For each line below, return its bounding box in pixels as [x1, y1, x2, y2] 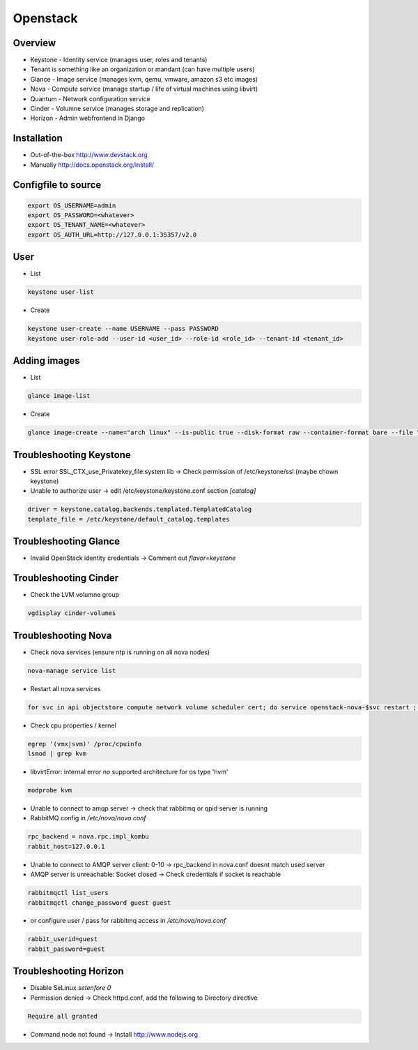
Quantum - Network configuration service [30, 94, 151, 103]
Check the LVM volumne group [30, 591, 120, 599]
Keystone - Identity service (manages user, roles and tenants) [30, 56, 208, 64]
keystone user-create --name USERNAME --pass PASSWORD [27, 325, 219, 333]
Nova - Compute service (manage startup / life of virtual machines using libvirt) [30, 84, 258, 94]
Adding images [13, 355, 80, 367]
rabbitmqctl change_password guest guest [27, 899, 171, 907]
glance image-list [27, 392, 91, 400]
